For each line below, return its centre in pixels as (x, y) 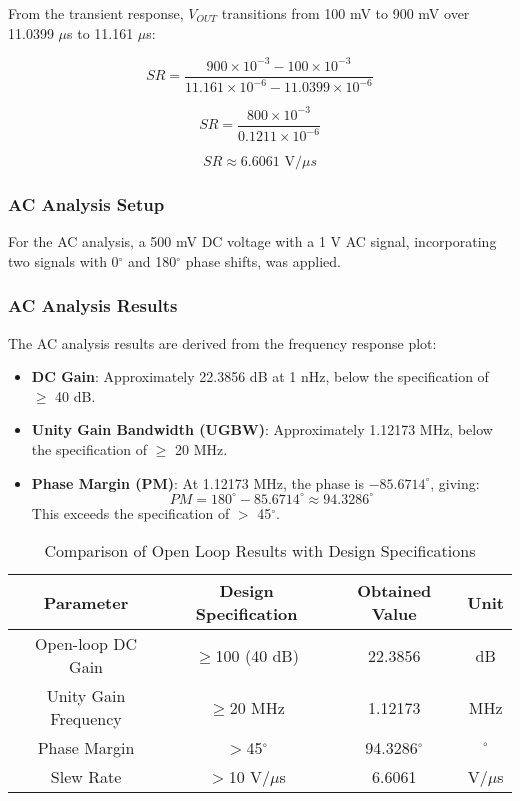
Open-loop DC (86, 644)
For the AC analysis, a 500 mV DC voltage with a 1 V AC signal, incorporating (252, 241)
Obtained (394, 591)
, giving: (455, 482)
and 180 (152, 260)
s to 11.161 (100, 32)
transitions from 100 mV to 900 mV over (345, 13)
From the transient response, (96, 13)
